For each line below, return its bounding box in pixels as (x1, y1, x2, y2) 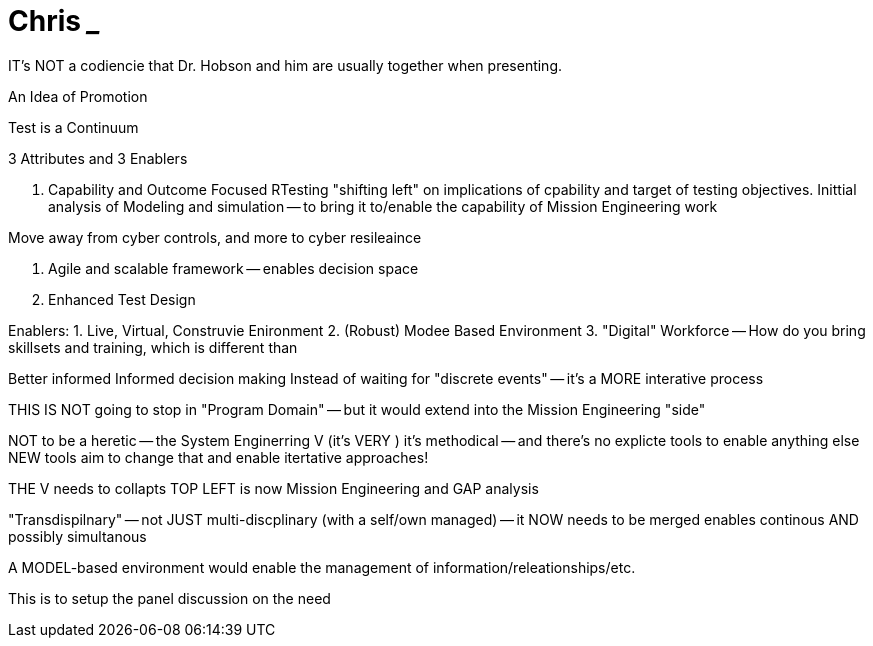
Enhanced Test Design (48, 290, 196, 308)
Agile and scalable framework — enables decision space (48, 259, 419, 277)
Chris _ (8, 4, 101, 38)
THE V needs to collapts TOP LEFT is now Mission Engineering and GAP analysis (8, 479, 539, 497)
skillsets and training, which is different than (8, 338, 298, 356)
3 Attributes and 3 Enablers (8, 149, 188, 167)
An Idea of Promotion (8, 87, 148, 105)
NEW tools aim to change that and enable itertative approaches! (8, 448, 429, 466)
